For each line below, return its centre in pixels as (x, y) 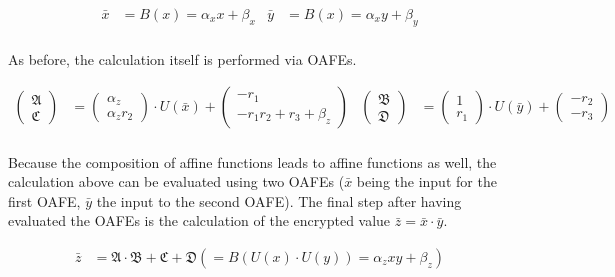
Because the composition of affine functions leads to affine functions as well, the (252, 161)
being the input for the (426, 181)
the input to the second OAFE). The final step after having (279, 200)
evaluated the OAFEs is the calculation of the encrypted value (199, 220)
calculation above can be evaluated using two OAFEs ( (176, 181)
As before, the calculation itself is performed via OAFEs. (182, 58)
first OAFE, (44, 200)
